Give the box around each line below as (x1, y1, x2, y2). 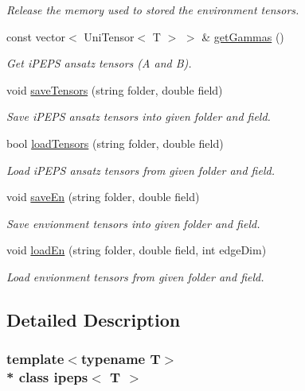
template (6, 349, 65, 369)
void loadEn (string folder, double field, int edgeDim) (6, 242, 267, 258)
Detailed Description (6, 307, 181, 331)
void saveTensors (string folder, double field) (6, 81, 223, 98)
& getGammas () (201, 28, 284, 45)
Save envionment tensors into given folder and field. (6, 215, 260, 231)
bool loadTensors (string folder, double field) (6, 134, 224, 151)
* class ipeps (6, 367, 88, 387)
